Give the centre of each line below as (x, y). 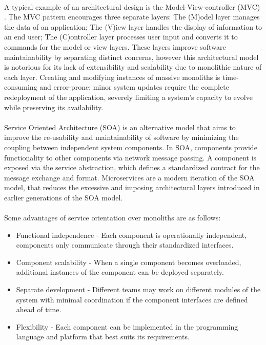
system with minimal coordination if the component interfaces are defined (132, 299)
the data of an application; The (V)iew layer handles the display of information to (133, 26)
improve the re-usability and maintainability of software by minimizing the (121, 137)
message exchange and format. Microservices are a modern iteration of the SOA (129, 177)
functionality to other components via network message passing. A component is (130, 157)
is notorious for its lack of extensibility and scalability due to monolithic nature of (133, 67)
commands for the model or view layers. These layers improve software (115, 46)
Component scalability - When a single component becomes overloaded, (129, 262)
